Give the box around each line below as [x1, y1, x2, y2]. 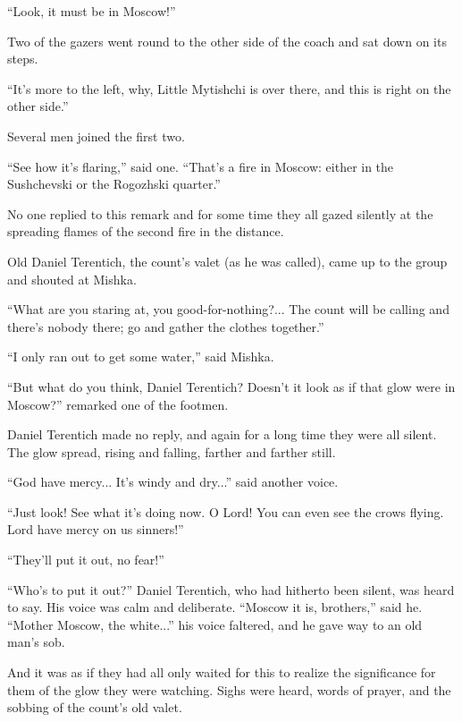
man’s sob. [7, 633, 65, 651]
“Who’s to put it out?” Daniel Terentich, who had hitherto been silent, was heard [7, 580, 455, 599]
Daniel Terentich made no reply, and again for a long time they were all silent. [7, 425, 437, 444]
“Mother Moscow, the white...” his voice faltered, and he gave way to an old [7, 615, 423, 633]
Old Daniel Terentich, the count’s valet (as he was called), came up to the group [7, 251, 448, 270]
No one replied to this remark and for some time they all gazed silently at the [7, 204, 433, 223]
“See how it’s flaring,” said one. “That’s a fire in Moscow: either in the [7, 157, 394, 175]
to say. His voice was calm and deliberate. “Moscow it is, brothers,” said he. [7, 598, 423, 616]
